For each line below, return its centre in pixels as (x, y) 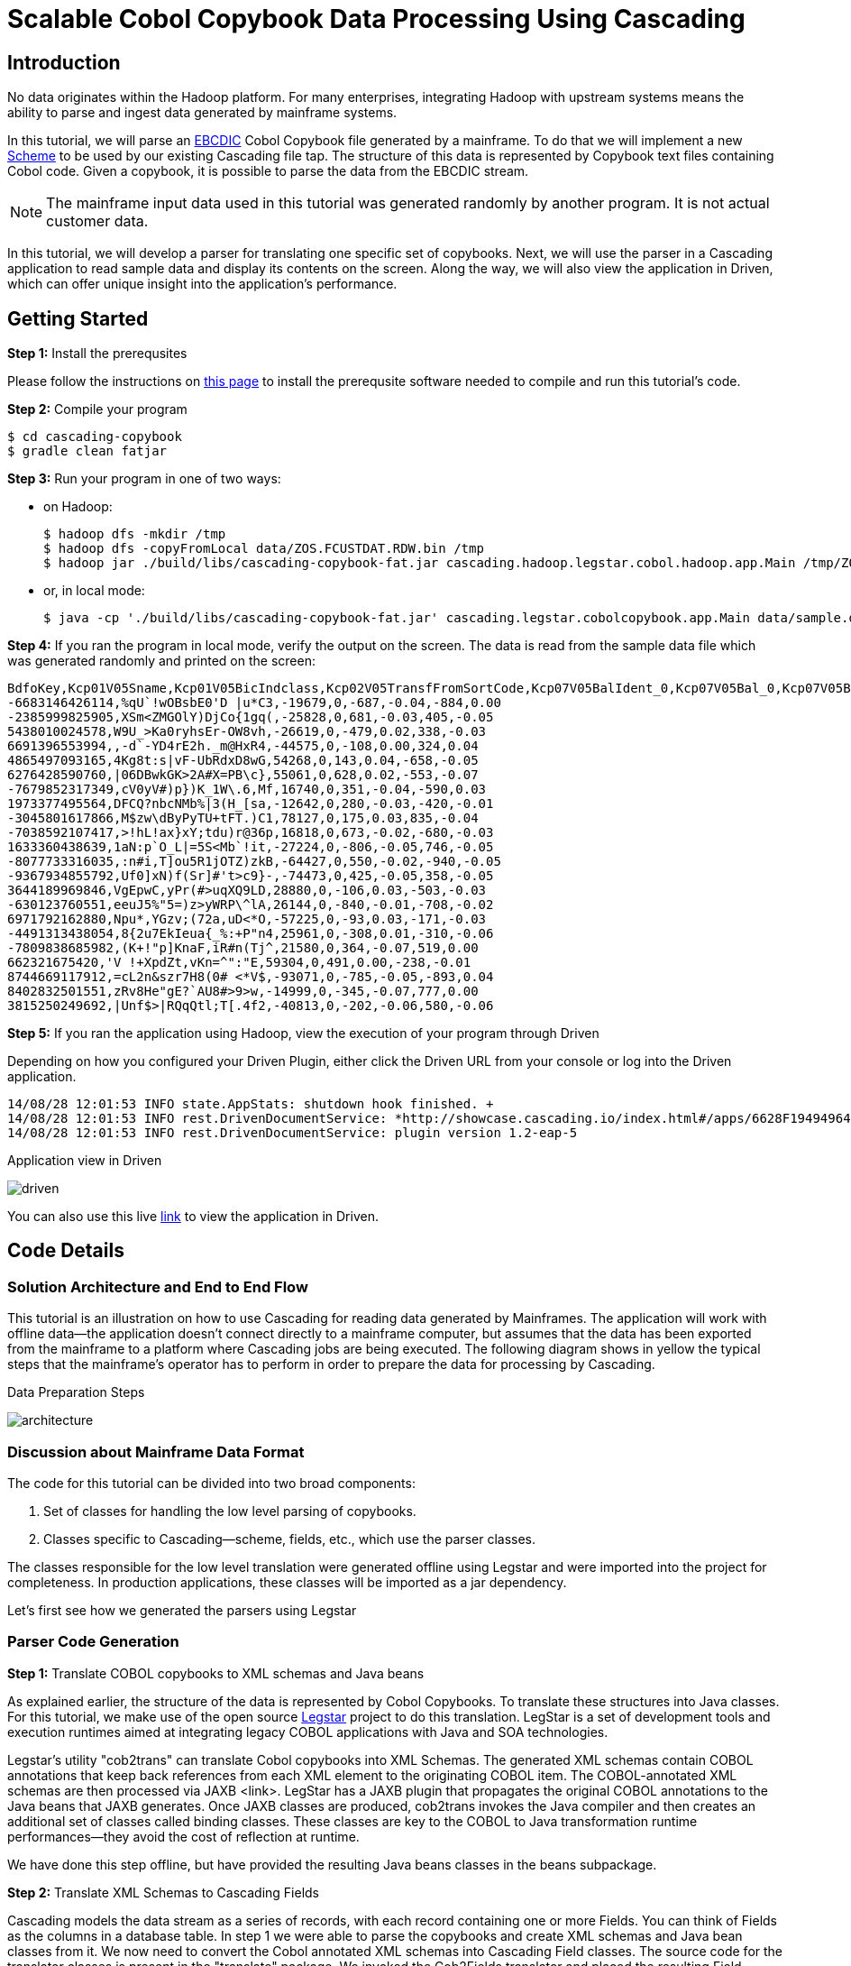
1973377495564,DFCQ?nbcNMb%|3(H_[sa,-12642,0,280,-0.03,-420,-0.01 (251, 804)
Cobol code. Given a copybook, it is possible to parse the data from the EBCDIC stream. (268, 171)
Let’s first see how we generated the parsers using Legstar (182, 1610)
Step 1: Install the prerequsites (97, 354)
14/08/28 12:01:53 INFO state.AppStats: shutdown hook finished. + (251, 1104)
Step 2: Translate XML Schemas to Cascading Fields (164, 1892)
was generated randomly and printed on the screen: (161, 661)
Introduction (64, 62)
